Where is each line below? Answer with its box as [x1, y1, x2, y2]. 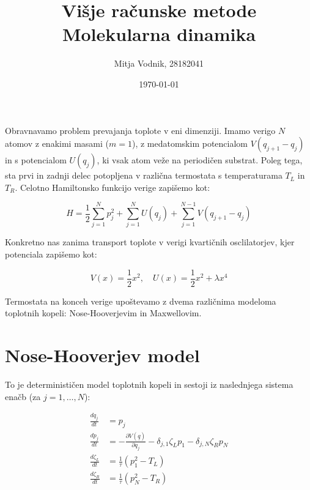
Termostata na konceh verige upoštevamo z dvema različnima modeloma [5, 294, 276, 307]
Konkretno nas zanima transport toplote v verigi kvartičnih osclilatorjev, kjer [5, 236, 295, 248]
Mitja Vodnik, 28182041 [114, 57, 204, 70]
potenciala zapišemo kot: [5, 248, 97, 260]
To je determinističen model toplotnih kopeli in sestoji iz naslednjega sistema [5, 377, 293, 390]
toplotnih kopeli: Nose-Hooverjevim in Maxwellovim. [5, 306, 202, 319]
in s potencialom [5, 154, 67, 166]
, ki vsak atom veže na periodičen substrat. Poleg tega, [97, 154, 303, 166]
